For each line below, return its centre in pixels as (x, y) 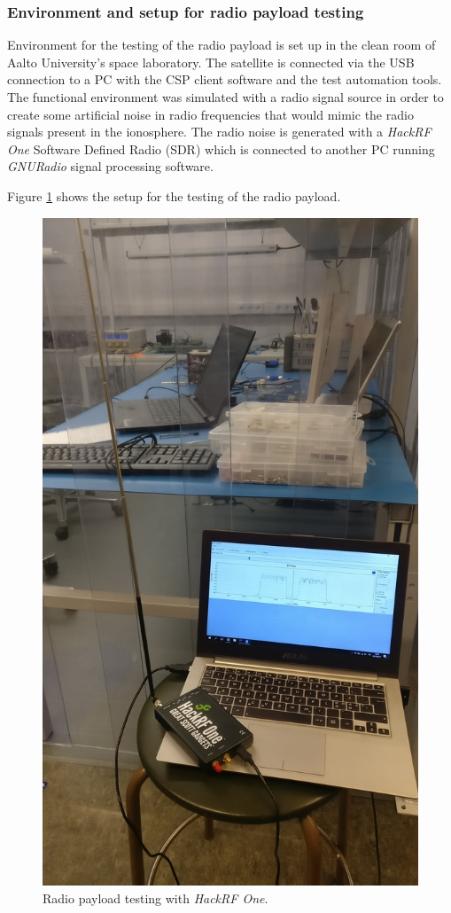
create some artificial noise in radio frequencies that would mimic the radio (210, 114)
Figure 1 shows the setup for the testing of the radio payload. (174, 195)
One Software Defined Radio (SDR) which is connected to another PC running (221, 148)
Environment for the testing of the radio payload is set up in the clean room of (222, 45)
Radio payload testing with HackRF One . (156, 897)
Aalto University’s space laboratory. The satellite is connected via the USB (211, 62)
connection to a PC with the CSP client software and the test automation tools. (225, 79)
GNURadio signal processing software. (110, 166)
